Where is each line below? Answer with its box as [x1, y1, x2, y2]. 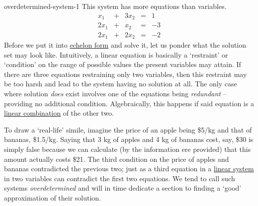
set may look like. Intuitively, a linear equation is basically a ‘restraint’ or [4, 49, 228, 60]
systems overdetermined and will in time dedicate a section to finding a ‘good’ [4, 183, 242, 193]
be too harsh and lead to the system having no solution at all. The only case [4, 78, 237, 89]
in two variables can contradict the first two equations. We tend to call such [4, 173, 235, 183]
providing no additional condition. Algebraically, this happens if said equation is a [4, 98, 254, 108]
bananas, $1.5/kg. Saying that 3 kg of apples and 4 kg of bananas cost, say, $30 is [4, 134, 254, 144]
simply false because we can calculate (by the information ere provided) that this [4, 143, 251, 154]
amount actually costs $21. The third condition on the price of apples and [4, 153, 229, 164]
